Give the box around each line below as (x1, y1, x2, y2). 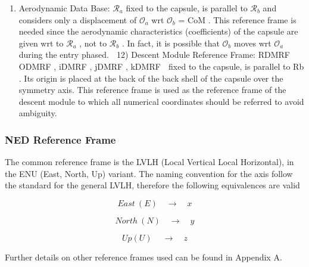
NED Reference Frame (5, 132, 116, 147)
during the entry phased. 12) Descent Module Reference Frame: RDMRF (18, 48, 290, 61)
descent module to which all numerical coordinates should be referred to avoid (18, 95, 304, 107)
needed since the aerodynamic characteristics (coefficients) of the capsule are (18, 25, 298, 38)
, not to (79, 36, 107, 49)
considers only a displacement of (18, 13, 137, 26)
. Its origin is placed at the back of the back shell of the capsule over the (18, 72, 283, 84)
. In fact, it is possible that (121, 36, 220, 49)
